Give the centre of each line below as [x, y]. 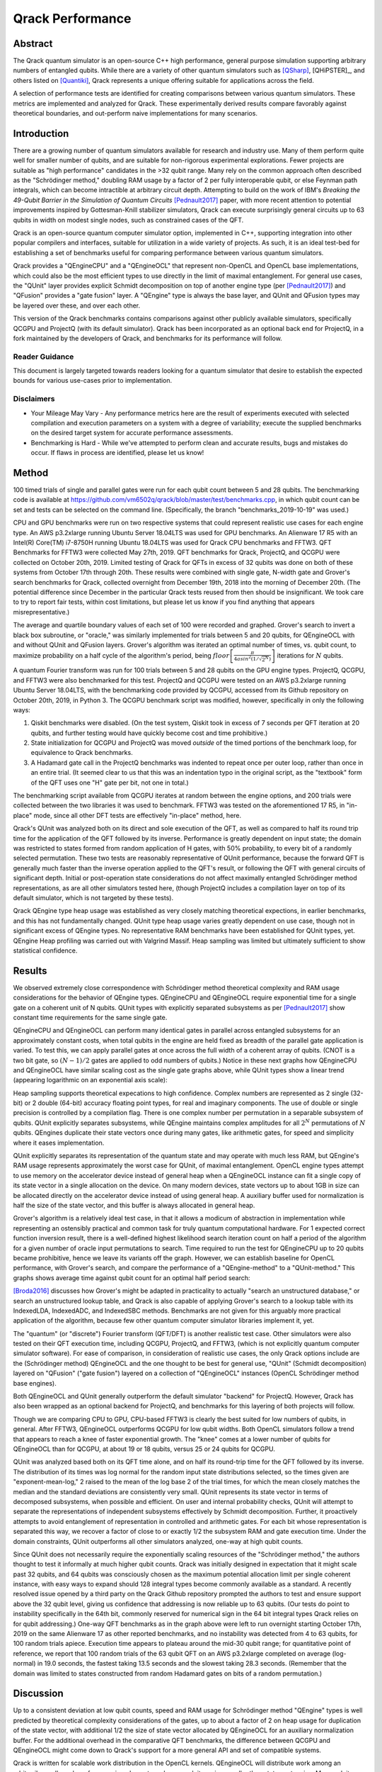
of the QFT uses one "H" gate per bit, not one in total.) [110, 783]
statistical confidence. [45, 951]
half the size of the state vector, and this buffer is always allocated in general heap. [134, 1205]
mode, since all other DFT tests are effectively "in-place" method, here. [138, 815]
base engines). [35, 1383]
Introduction [41, 134]
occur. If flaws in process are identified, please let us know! [117, 453]
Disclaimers [34, 399]
